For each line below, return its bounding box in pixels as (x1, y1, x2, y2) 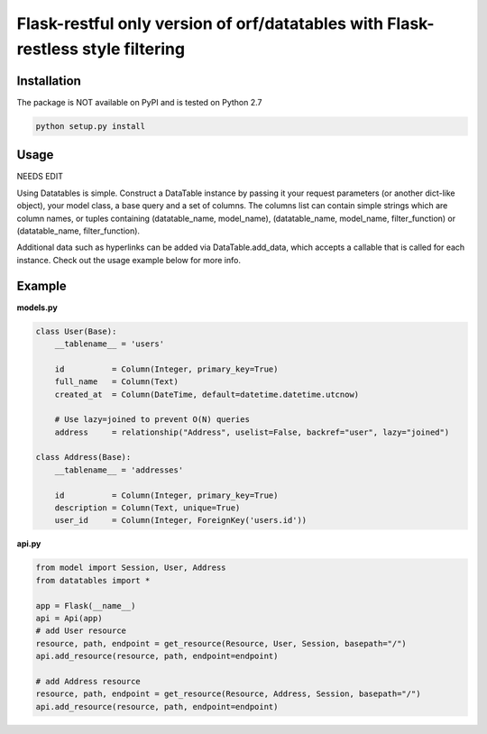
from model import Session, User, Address (35, 563, 226, 573)
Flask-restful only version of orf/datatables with (16, 14, 384, 33)
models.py (16, 302, 58, 313)
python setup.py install (35, 121, 146, 131)
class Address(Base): (35, 452, 132, 463)
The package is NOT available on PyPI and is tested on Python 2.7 (16, 96, 262, 107)
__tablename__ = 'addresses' (54, 464, 184, 475)
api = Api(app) (35, 613, 103, 623)
